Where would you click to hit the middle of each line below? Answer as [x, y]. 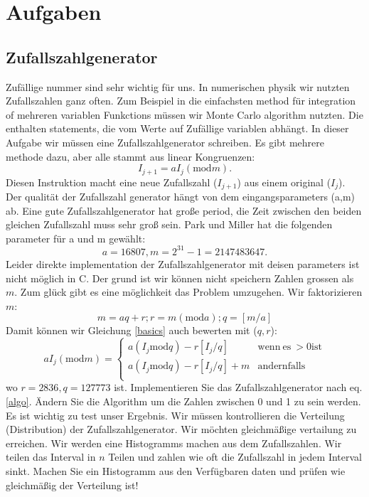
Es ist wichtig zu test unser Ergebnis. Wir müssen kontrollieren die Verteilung [175, 415]
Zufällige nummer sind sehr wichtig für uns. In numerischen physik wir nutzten [178, 86]
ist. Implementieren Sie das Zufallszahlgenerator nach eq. [238, 387]
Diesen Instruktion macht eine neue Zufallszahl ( [112, 182]
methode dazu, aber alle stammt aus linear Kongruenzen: [130, 156]
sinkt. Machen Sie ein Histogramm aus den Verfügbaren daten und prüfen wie [176, 471]
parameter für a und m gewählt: [76, 238]
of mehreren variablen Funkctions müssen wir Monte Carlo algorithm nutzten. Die [184, 114]
